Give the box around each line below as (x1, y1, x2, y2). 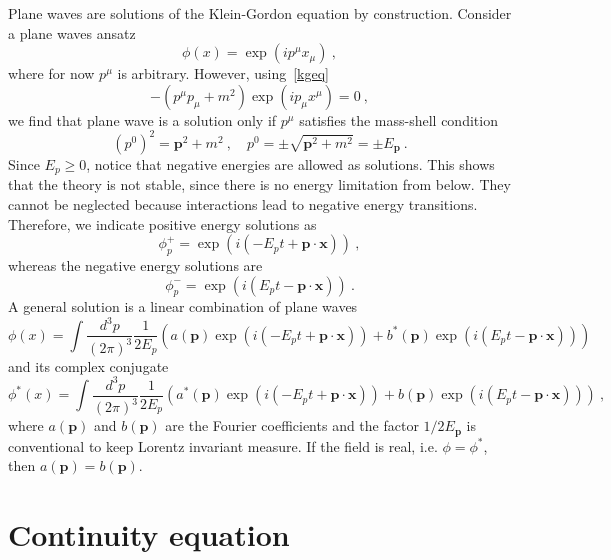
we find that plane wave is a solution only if (8, 109, 277, 130)
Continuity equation (8, 514, 290, 555)
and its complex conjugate (8, 355, 169, 376)
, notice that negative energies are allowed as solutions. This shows (86, 153, 495, 174)
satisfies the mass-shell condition (299, 109, 498, 130)
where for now (8, 63, 95, 84)
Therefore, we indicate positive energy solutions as (8, 213, 317, 234)
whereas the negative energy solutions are (8, 254, 263, 275)
